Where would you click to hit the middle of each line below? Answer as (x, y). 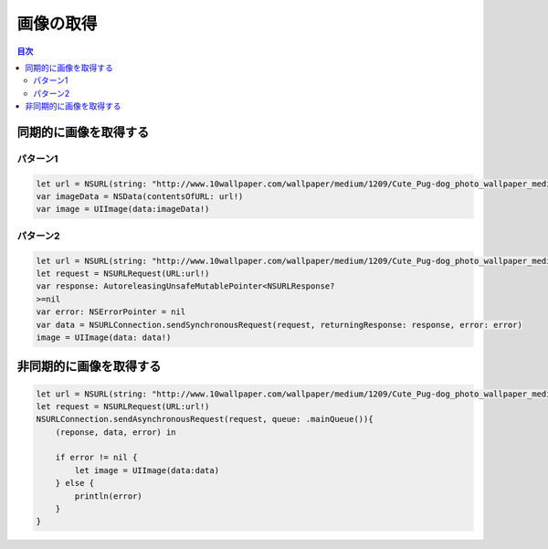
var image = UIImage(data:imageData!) (123, 209)
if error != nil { (96, 458)
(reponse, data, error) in (116, 432)
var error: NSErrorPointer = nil (111, 312)
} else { (75, 483)
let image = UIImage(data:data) (147, 470)
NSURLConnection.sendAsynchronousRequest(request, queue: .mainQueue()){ (205, 419)
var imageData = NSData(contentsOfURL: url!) (140, 197)
